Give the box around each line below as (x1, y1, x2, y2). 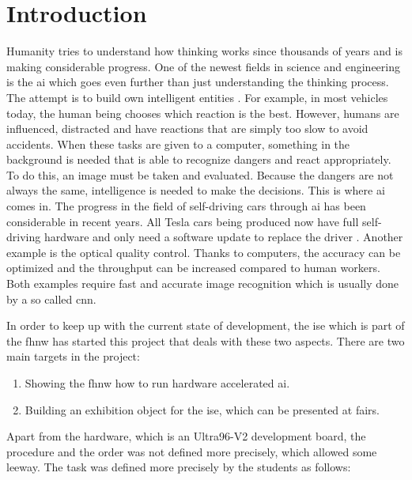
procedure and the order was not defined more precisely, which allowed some (6, 443, 377, 459)
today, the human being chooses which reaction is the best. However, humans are (6, 104, 399, 121)
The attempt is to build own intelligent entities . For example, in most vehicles (6, 89, 388, 105)
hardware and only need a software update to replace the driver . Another (43, 229, 403, 245)
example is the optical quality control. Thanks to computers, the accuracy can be (6, 244, 401, 260)
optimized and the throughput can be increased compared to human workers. (6, 259, 380, 276)
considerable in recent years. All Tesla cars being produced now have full (6, 213, 359, 229)
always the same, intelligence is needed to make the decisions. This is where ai (6, 182, 385, 198)
